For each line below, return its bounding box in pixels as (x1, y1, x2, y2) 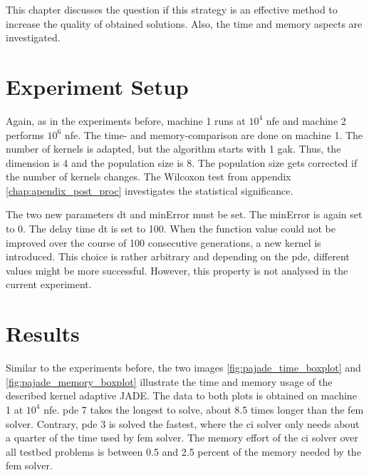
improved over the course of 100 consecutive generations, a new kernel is (6, 235, 321, 250)
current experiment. (6, 277, 92, 292)
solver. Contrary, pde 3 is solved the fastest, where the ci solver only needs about (6, 416, 360, 431)
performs (6, 127, 44, 142)
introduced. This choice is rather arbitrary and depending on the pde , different (6, 249, 350, 264)
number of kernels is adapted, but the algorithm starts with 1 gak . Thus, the (6, 141, 341, 156)
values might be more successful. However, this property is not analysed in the (6, 262, 348, 277)
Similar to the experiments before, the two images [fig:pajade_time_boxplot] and (6, 360, 361, 375)
